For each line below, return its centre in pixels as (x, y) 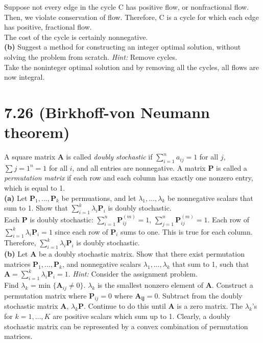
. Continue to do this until (125, 306)
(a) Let (16, 198)
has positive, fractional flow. (48, 27)
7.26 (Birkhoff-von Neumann (107, 112)
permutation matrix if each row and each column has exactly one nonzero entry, (129, 178)
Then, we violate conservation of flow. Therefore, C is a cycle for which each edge (131, 17)
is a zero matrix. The (210, 306)
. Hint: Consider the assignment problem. (133, 274)
